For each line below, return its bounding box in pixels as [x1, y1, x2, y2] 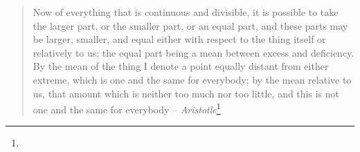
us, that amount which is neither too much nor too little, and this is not [33, 86, 339, 100]
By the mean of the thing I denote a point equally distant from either [33, 59, 329, 73]
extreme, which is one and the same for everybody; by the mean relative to [33, 72, 352, 86]
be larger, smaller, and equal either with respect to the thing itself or [33, 32, 326, 46]
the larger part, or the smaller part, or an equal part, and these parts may [33, 18, 348, 32]
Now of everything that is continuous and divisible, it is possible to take [33, 5, 339, 19]
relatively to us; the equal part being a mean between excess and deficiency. [33, 45, 354, 59]
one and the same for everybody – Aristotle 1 [33, 100, 221, 116]
